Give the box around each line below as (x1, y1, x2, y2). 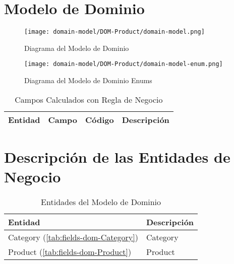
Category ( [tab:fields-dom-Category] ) (8, 231, 138, 243)
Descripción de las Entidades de (4, 146, 230, 167)
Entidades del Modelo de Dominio (41, 195, 161, 208)
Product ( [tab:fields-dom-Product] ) (8, 245, 132, 257)
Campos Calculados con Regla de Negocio (15, 93, 163, 105)
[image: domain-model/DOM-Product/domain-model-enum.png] (24, 60, 223, 68)
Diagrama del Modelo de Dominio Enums (24, 75, 152, 86)
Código (85, 113, 114, 125)
